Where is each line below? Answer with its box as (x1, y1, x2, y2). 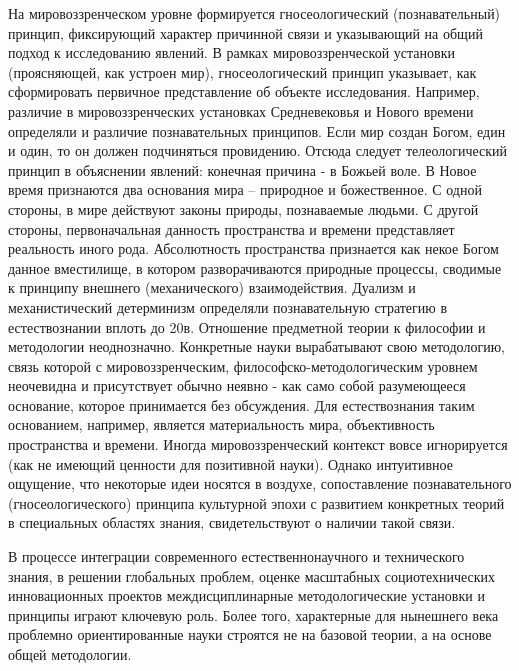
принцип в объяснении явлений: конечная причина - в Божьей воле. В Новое (8, 159, 477, 180)
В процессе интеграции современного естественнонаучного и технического (8, 546, 465, 567)
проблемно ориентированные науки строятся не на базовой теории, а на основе (8, 624, 492, 645)
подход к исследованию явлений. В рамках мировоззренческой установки (8, 42, 455, 63)
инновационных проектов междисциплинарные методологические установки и (8, 585, 485, 606)
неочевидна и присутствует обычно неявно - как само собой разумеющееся (8, 375, 466, 396)
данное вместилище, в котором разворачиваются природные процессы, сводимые (8, 257, 502, 278)
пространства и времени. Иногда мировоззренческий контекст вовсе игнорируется (8, 434, 508, 455)
